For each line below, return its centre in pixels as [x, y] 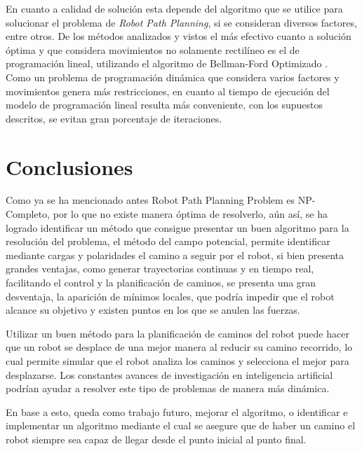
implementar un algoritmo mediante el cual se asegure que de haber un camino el [181, 425]
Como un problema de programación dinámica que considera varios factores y [173, 77]
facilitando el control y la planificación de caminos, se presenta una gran [161, 283]
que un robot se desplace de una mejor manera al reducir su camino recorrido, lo [179, 347]
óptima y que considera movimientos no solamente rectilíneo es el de [153, 49]
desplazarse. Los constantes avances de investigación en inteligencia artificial [169, 374]
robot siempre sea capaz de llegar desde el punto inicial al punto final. [156, 439]
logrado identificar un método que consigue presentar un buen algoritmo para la [177, 227]
